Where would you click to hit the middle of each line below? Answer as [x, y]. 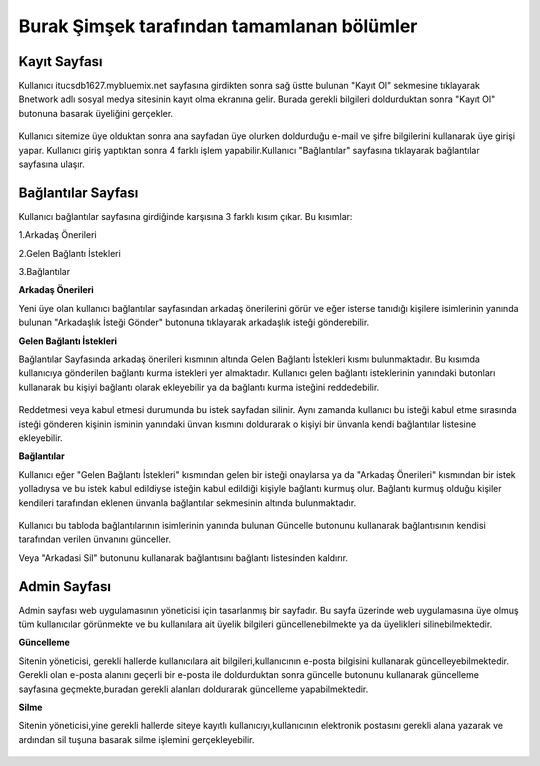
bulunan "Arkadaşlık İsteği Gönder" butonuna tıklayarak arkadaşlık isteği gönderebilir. [194, 322]
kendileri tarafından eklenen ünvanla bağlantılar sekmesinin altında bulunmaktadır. [187, 502]
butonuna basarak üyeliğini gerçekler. [96, 113]
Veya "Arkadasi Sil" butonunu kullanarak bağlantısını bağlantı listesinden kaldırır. [183, 557]
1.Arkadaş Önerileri [57, 235]
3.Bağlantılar [44, 272]
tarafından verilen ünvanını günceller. [95, 539]
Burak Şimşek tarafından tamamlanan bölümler [218, 26]
